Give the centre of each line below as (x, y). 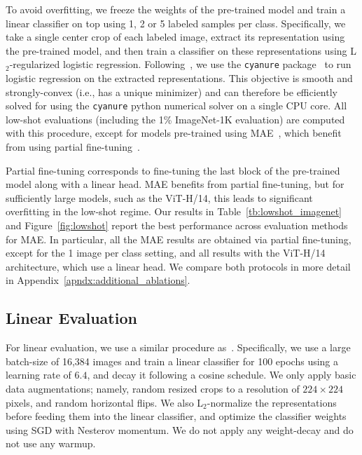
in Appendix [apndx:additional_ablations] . (98, 280)
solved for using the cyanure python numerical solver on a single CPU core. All (176, 106)
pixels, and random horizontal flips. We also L (105, 402)
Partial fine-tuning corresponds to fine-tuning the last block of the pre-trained (173, 170)
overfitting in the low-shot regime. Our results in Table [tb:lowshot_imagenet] (174, 211)
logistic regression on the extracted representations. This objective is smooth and (179, 78)
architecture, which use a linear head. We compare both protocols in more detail (178, 266)
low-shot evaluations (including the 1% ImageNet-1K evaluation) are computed (175, 119)
